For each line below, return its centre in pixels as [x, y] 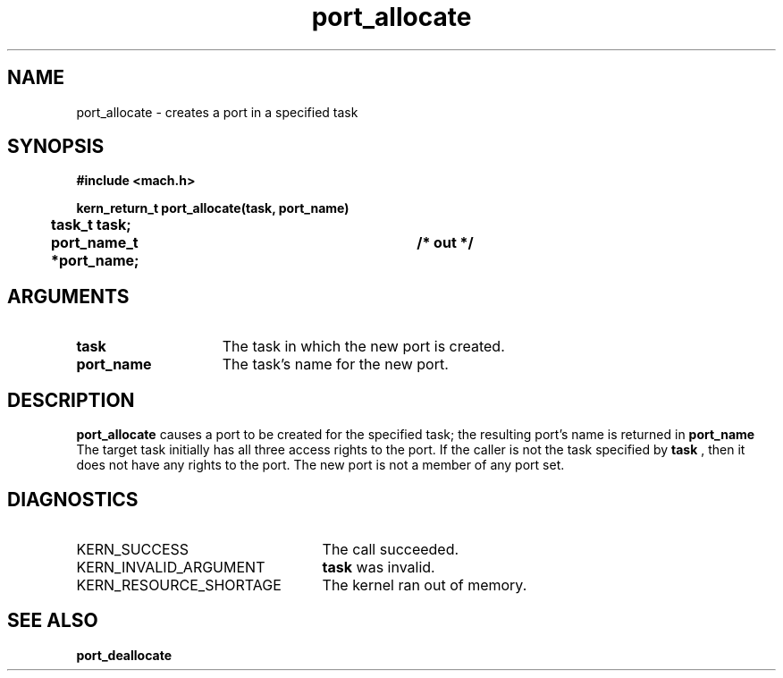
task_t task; [91, 225]
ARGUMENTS [68, 296]
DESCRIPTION [71, 400]
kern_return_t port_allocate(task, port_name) [213, 208]
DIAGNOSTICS [73, 499]
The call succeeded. [391, 549]
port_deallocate [124, 655]
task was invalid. [379, 567]
